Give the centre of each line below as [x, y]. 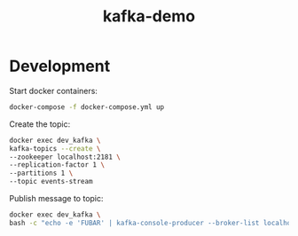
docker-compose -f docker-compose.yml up [87, 107]
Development [60, 66]
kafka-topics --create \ [55, 148]
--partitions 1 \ [41, 173]
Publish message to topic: [56, 199]
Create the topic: [40, 124]
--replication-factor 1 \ [57, 165]
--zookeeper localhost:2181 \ [65, 157]
